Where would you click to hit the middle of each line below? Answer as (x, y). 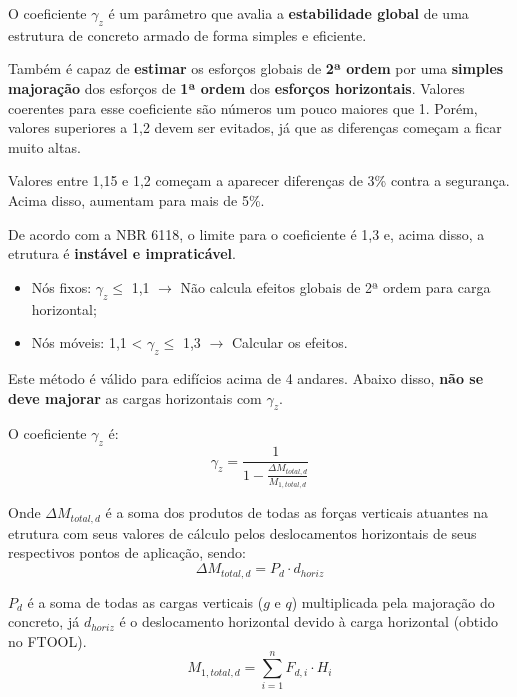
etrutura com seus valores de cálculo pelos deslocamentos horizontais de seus (242, 532)
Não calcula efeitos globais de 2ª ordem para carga (335, 286)
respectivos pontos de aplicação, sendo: (127, 552)
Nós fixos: (61, 286)
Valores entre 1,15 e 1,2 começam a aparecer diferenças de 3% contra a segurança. (259, 180)
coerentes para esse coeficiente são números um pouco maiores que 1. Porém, (243, 107)
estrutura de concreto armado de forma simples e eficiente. (187, 34)
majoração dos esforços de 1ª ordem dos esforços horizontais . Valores (236, 87)
